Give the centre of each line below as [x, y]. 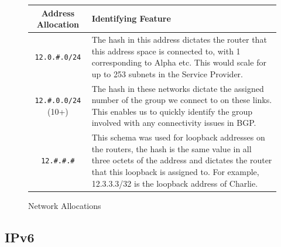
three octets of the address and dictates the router [182, 160]
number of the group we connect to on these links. [182, 100]
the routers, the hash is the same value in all [172, 148]
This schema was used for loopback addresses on [178, 137]
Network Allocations [65, 205]
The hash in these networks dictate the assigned [178, 88]
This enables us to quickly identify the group [172, 111]
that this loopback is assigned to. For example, [175, 171]
